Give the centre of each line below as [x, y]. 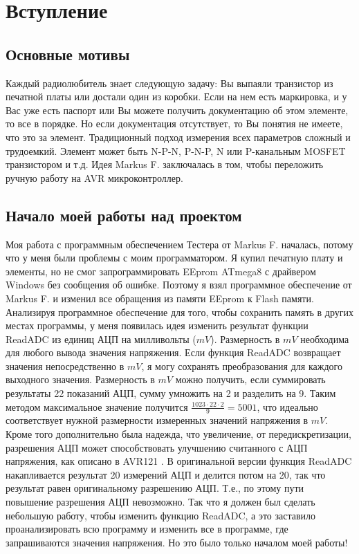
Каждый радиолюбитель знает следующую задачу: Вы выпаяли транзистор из [169, 83]
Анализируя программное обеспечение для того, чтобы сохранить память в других [180, 312]
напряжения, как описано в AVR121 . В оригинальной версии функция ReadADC [179, 461]
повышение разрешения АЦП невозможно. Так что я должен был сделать [160, 502]
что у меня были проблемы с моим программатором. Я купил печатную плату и [174, 258]
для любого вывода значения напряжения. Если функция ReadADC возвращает [173, 352]
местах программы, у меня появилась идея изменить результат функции [157, 325]
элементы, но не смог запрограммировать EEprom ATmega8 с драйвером [161, 271]
